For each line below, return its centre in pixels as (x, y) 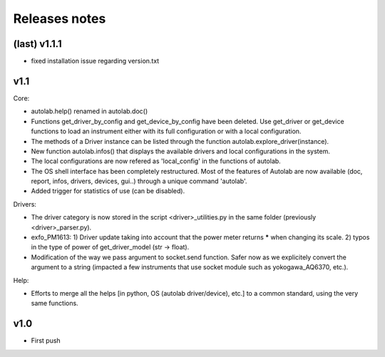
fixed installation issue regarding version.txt (95, 61)
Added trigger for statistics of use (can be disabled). (108, 191)
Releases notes (60, 19)
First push (46, 341)
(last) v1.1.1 (37, 44)
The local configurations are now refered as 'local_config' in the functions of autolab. (156, 161)
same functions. (55, 304)
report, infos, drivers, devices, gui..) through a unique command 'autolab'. (139, 181)
